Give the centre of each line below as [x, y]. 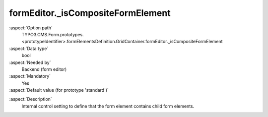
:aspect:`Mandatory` [30, 76]
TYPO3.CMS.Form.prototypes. [53, 34]
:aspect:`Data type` [29, 48]
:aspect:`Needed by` [30, 62]
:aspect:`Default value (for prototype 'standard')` [59, 90]
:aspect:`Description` [31, 99]
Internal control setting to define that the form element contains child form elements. [108, 106]
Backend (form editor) [44, 69]
